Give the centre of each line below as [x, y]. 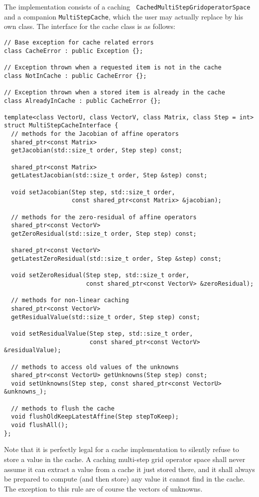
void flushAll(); [40, 425]
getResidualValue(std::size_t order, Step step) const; [106, 317]
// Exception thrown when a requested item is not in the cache [113, 67]
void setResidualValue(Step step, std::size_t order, [102, 333]
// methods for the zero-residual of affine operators [104, 217]
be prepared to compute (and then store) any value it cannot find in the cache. [125, 479]
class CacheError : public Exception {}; [74, 51]
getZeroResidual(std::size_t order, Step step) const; [104, 234]
